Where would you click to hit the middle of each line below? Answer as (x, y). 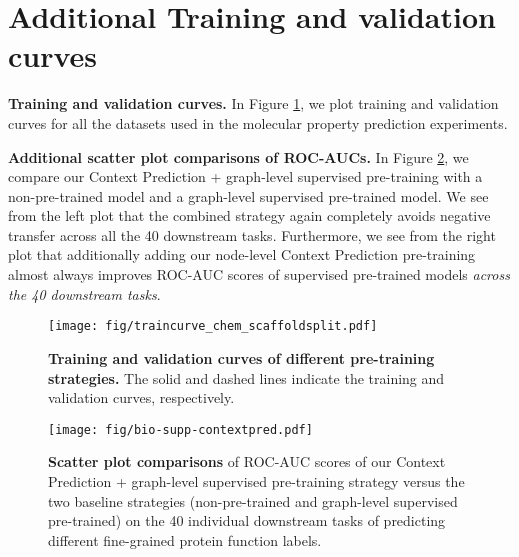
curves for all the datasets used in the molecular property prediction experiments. (258, 122)
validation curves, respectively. (141, 397)
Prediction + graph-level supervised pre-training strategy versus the (256, 480)
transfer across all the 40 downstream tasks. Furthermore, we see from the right (252, 234)
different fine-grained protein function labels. (185, 539)
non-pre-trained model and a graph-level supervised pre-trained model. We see (248, 195)
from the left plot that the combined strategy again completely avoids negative (249, 215)
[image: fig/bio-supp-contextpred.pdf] (180, 429)
